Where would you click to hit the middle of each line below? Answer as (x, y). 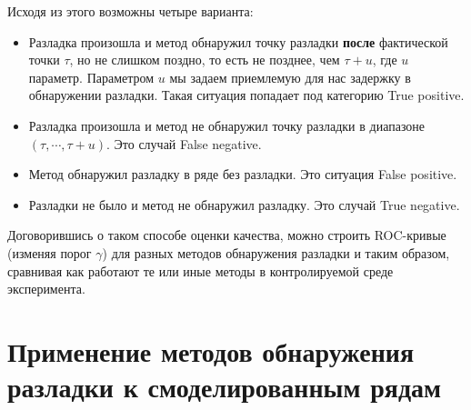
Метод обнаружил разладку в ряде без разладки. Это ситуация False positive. (243, 174)
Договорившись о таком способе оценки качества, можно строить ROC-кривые (227, 235)
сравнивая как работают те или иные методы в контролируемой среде (200, 270)
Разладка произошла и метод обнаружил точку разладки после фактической (238, 41)
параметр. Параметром (91, 77)
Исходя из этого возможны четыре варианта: (130, 11)
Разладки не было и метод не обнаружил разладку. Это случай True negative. (244, 204)
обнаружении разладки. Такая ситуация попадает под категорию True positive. (246, 95)
